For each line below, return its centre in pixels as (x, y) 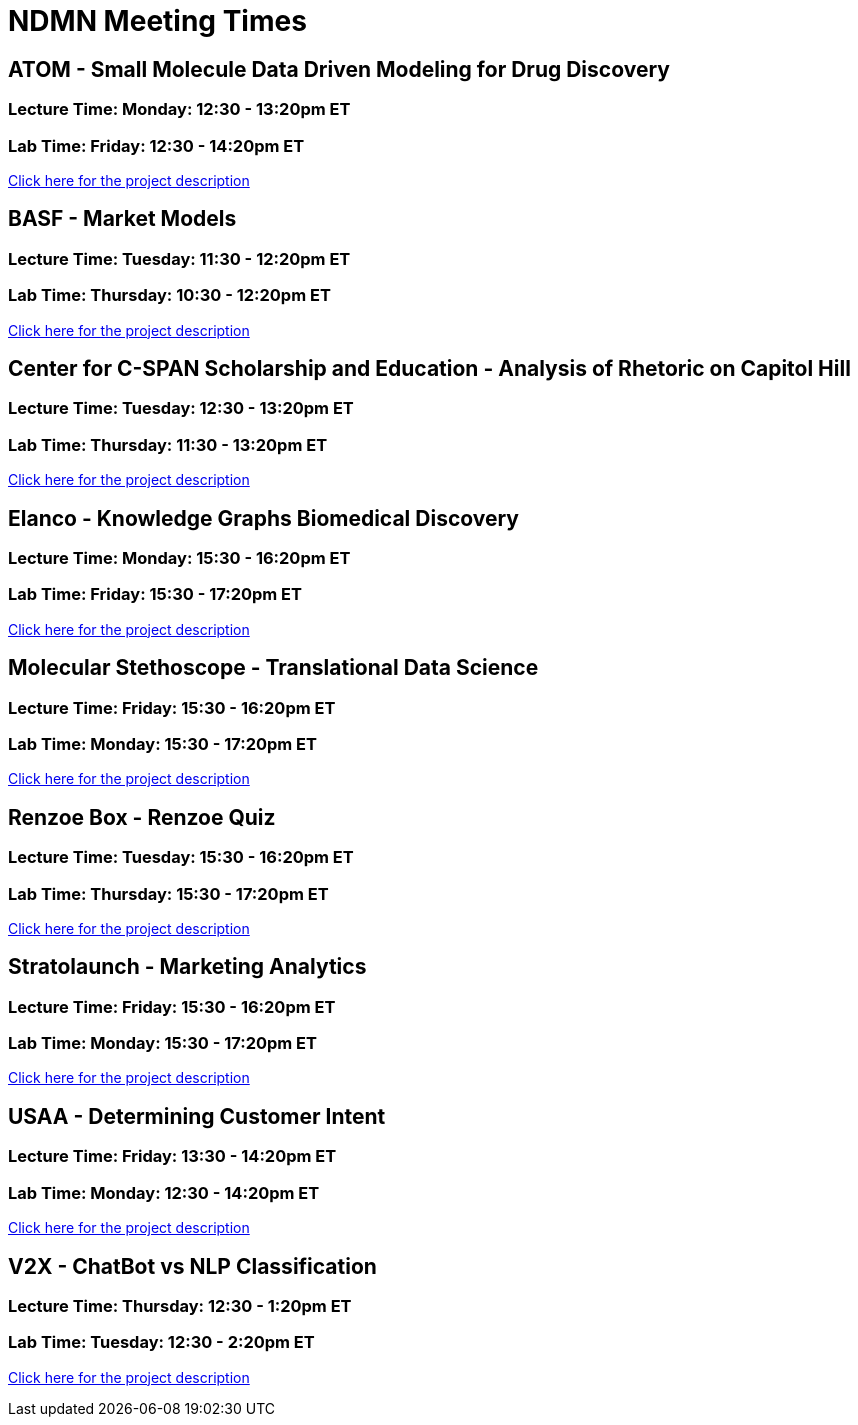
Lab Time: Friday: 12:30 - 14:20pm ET (156, 145)
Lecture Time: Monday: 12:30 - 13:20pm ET (179, 109)
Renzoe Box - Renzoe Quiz (142, 817)
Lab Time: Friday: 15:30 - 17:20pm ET (155, 594)
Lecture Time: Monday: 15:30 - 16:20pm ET (179, 557)
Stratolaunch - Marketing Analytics (187, 967)
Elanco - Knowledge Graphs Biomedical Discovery (263, 518)
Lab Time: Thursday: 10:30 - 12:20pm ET (169, 295)
